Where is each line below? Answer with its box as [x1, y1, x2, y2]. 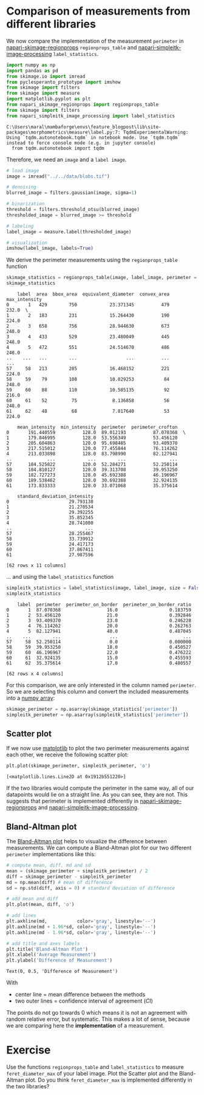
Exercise [6, 1043, 51, 1057]
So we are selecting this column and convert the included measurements [6, 688, 189, 695]
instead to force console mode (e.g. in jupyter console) [6, 140, 156, 146]
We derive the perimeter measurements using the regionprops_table [6, 257, 178, 264]
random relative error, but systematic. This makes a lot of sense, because [6, 1015, 190, 1023]
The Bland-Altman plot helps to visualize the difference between [6, 838, 167, 845]
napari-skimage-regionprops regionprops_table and [6, 44, 137, 51]
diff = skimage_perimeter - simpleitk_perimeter [6, 874, 132, 880]
